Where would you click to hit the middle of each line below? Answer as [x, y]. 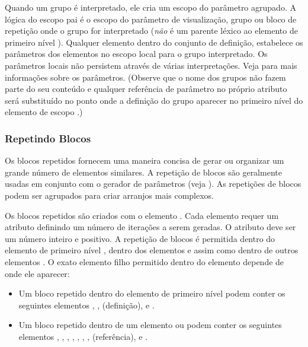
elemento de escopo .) [44, 112]
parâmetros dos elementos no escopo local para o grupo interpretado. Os [136, 54]
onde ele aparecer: [37, 273]
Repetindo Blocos [48, 138]
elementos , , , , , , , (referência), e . [83, 336]
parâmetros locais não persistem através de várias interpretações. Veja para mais [151, 65]
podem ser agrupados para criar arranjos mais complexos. [109, 195]
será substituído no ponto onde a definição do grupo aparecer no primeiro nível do [154, 100]
